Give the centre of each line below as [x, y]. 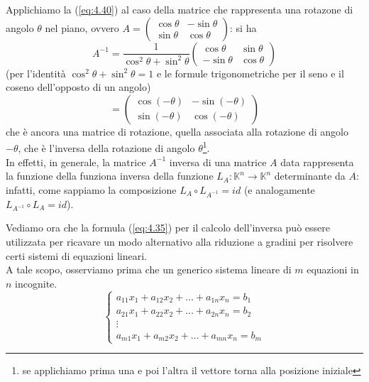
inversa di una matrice [218, 162]
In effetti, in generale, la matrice [76, 162]
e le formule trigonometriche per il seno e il [250, 73]
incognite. [36, 283]
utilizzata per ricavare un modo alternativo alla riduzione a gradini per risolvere [180, 241]
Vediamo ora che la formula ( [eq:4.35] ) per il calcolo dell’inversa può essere [168, 228]
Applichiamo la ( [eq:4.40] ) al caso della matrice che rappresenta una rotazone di [180, 9]
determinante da [310, 176]
